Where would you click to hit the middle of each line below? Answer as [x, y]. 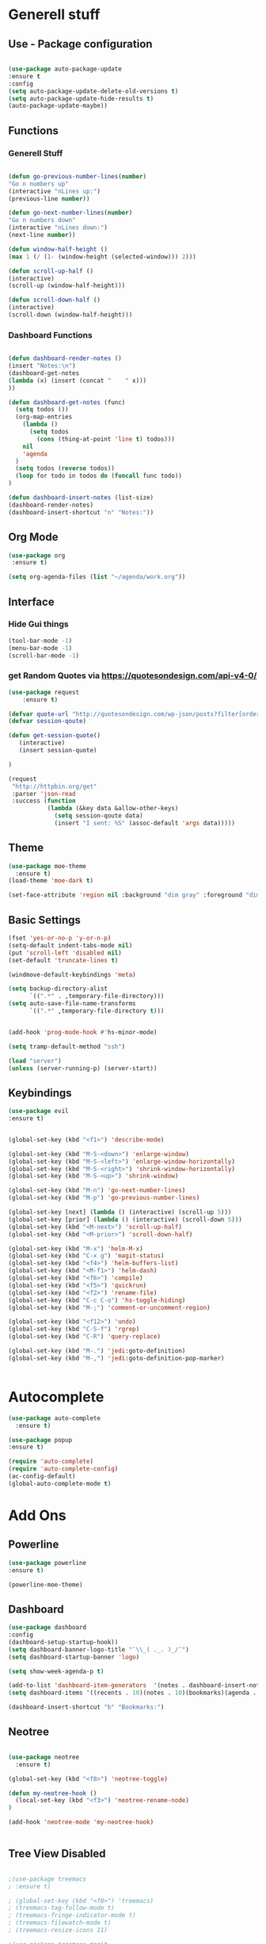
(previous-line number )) [49, 199]
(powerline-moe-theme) [46, 1584]
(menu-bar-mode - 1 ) [40, 648]
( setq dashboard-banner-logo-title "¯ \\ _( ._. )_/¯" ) [99, 1649]
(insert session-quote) [58, 751]
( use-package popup [40, 1440]
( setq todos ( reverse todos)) [65, 469]
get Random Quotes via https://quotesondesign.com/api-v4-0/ [133, 675]
